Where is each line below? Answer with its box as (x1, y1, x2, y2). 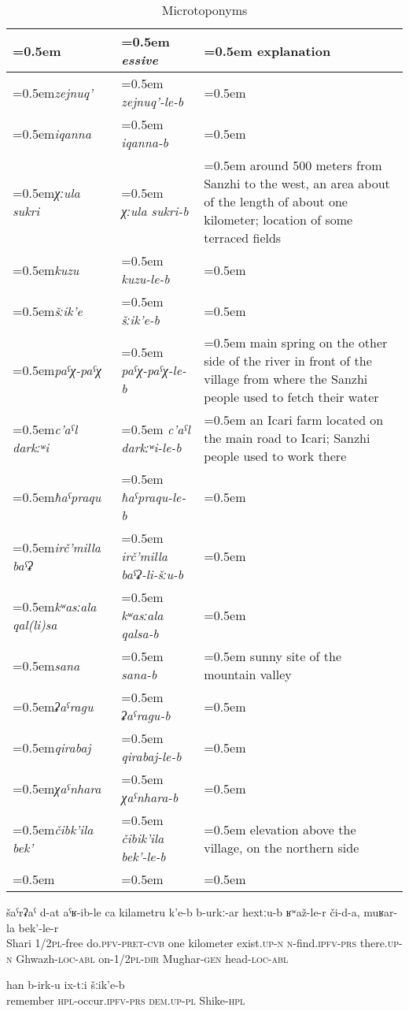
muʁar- (363, 904, 398, 920)
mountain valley (204, 665, 292, 683)
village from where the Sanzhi (204, 370, 368, 388)
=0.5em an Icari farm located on (204, 411, 384, 429)
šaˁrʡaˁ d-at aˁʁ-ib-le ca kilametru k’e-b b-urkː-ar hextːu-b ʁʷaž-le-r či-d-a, (6, 904, 360, 920)
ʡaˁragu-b (121, 706, 171, 724)
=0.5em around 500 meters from (204, 156, 382, 174)
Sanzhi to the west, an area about (204, 174, 390, 192)
